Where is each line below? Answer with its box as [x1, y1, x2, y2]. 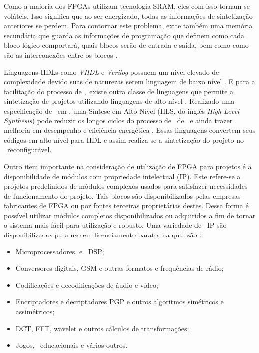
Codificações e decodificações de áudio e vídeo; [15, 279, 158, 290]
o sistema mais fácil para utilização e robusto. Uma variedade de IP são [4, 220, 227, 230]
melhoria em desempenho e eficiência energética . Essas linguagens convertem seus [4, 125, 256, 135]
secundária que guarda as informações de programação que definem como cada [4, 30, 245, 40]
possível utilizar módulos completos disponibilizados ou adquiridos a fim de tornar [4, 210, 256, 220]
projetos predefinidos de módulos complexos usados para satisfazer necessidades [4, 181, 248, 191]
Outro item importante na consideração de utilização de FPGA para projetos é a [4, 161, 252, 171]
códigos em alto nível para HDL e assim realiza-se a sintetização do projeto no [4, 134, 244, 145]
